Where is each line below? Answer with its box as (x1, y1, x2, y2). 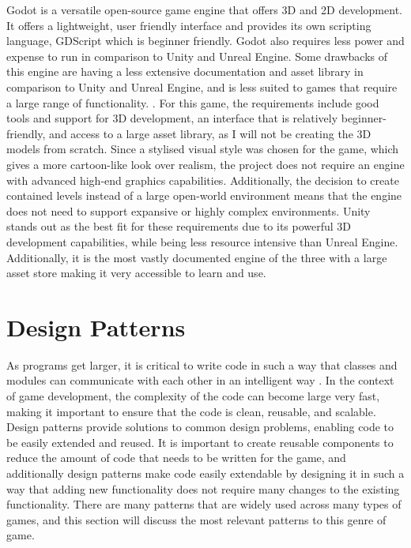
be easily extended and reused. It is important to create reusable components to (6, 434, 394, 450)
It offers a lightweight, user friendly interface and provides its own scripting (6, 17, 371, 33)
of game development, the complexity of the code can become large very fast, (6, 388, 380, 403)
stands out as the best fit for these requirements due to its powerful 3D (6, 218, 352, 235)
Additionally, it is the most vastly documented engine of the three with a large (6, 249, 387, 265)
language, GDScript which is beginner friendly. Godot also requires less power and (6, 32, 405, 49)
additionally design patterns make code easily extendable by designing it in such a (6, 464, 405, 481)
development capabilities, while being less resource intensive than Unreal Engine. (6, 233, 398, 250)
